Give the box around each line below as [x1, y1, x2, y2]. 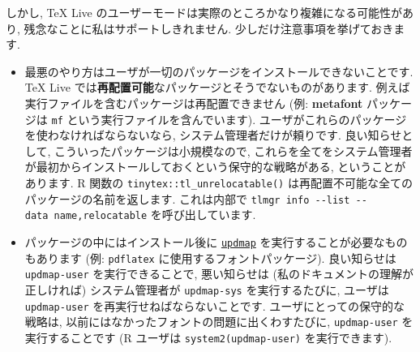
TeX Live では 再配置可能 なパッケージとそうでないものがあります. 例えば [24, 79, 410, 96]
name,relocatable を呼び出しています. [54, 206, 256, 223]
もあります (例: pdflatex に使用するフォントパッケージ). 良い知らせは [24, 249, 396, 266]
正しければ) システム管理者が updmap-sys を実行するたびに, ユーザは [24, 281, 389, 298]
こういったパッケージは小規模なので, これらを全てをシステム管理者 [54, 142, 413, 159]
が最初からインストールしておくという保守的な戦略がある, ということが [24, 158, 406, 175]
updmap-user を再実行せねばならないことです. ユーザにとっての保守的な [24, 297, 405, 314]
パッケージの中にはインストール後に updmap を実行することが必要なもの [24, 233, 408, 250]
